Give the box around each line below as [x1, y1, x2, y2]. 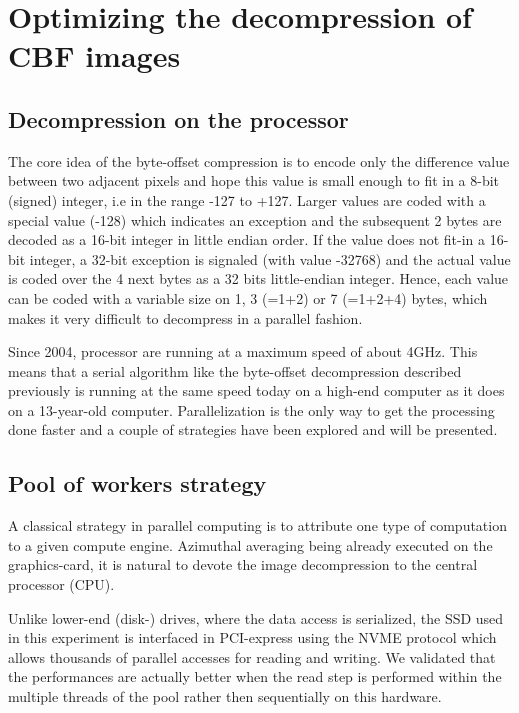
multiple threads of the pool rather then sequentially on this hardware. [8, 686, 442, 707]
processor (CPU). [8, 574, 115, 595]
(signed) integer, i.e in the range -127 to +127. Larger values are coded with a [8, 189, 486, 210]
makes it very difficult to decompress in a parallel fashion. [8, 307, 363, 328]
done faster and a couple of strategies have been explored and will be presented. [8, 419, 498, 440]
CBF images [8, 35, 181, 76]
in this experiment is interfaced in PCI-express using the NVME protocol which [8, 627, 497, 648]
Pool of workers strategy [8, 468, 267, 499]
